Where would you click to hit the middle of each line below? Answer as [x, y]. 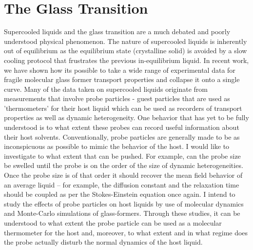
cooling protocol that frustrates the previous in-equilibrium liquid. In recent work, [126, 60]
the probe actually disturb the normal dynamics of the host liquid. [103, 242]
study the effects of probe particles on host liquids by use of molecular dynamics [124, 203]
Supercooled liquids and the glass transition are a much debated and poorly [117, 31]
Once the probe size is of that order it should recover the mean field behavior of [123, 175]
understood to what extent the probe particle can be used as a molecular [113, 223]
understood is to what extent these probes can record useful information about [122, 127]
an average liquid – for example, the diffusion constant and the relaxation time [122, 184]
